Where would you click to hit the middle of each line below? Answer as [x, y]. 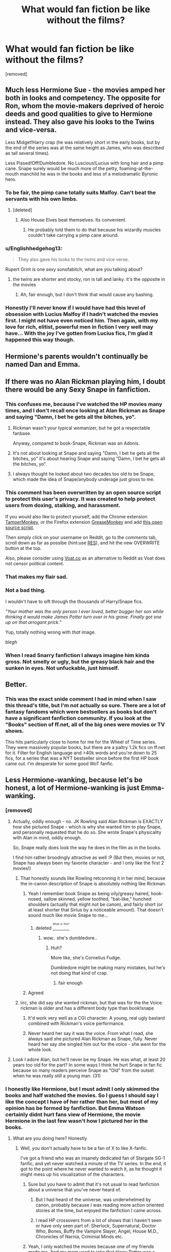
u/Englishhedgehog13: [34, 248]
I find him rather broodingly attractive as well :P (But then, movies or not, [89, 858]
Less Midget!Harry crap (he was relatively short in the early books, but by [83, 142]
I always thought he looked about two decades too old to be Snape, [84, 474]
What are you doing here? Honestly [50, 1138]
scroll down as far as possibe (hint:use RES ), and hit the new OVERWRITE [82, 543]
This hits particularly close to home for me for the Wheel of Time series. [81, 742]
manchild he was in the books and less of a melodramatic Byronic [89, 174]
